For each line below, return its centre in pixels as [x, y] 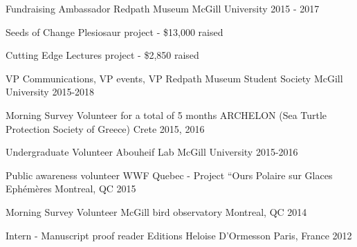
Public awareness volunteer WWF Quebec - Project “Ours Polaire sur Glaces [169, 175]
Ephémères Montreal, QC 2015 [71, 189]
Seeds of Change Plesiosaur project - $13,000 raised [115, 31]
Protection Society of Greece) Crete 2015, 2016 [105, 128]
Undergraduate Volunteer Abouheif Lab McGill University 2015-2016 [152, 152]
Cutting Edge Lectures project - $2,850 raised [102, 55]
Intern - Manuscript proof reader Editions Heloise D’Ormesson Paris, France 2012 [179, 235]
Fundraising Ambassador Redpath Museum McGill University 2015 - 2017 [163, 8]
